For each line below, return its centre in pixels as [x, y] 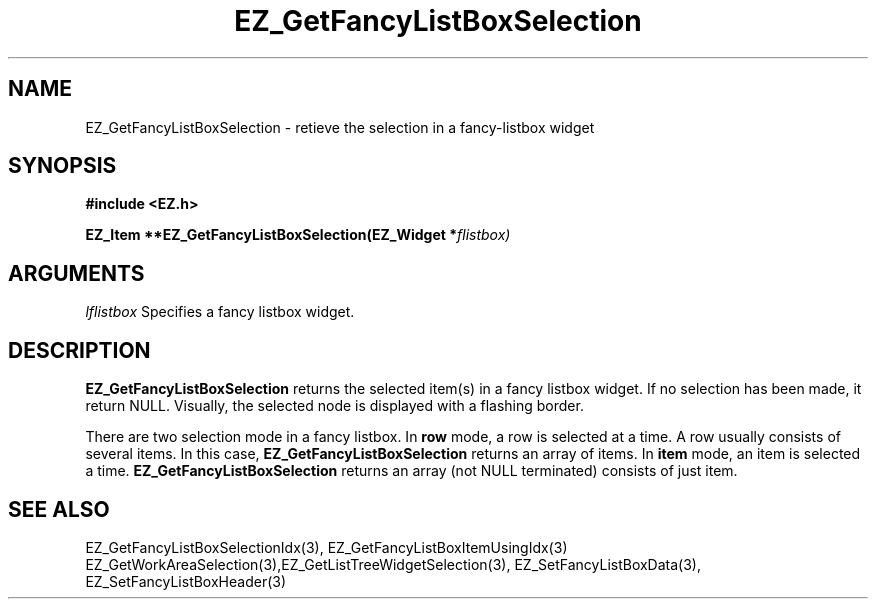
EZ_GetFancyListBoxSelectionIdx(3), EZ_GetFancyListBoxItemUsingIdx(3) [326, 547]
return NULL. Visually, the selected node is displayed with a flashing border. [334, 406]
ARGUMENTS [76, 273]
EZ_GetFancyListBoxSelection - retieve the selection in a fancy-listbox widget [340, 127]
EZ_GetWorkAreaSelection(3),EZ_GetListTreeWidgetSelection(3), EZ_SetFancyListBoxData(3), [393, 564]
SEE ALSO [59, 509]
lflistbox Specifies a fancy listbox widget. [220, 312]
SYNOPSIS [62, 166]
